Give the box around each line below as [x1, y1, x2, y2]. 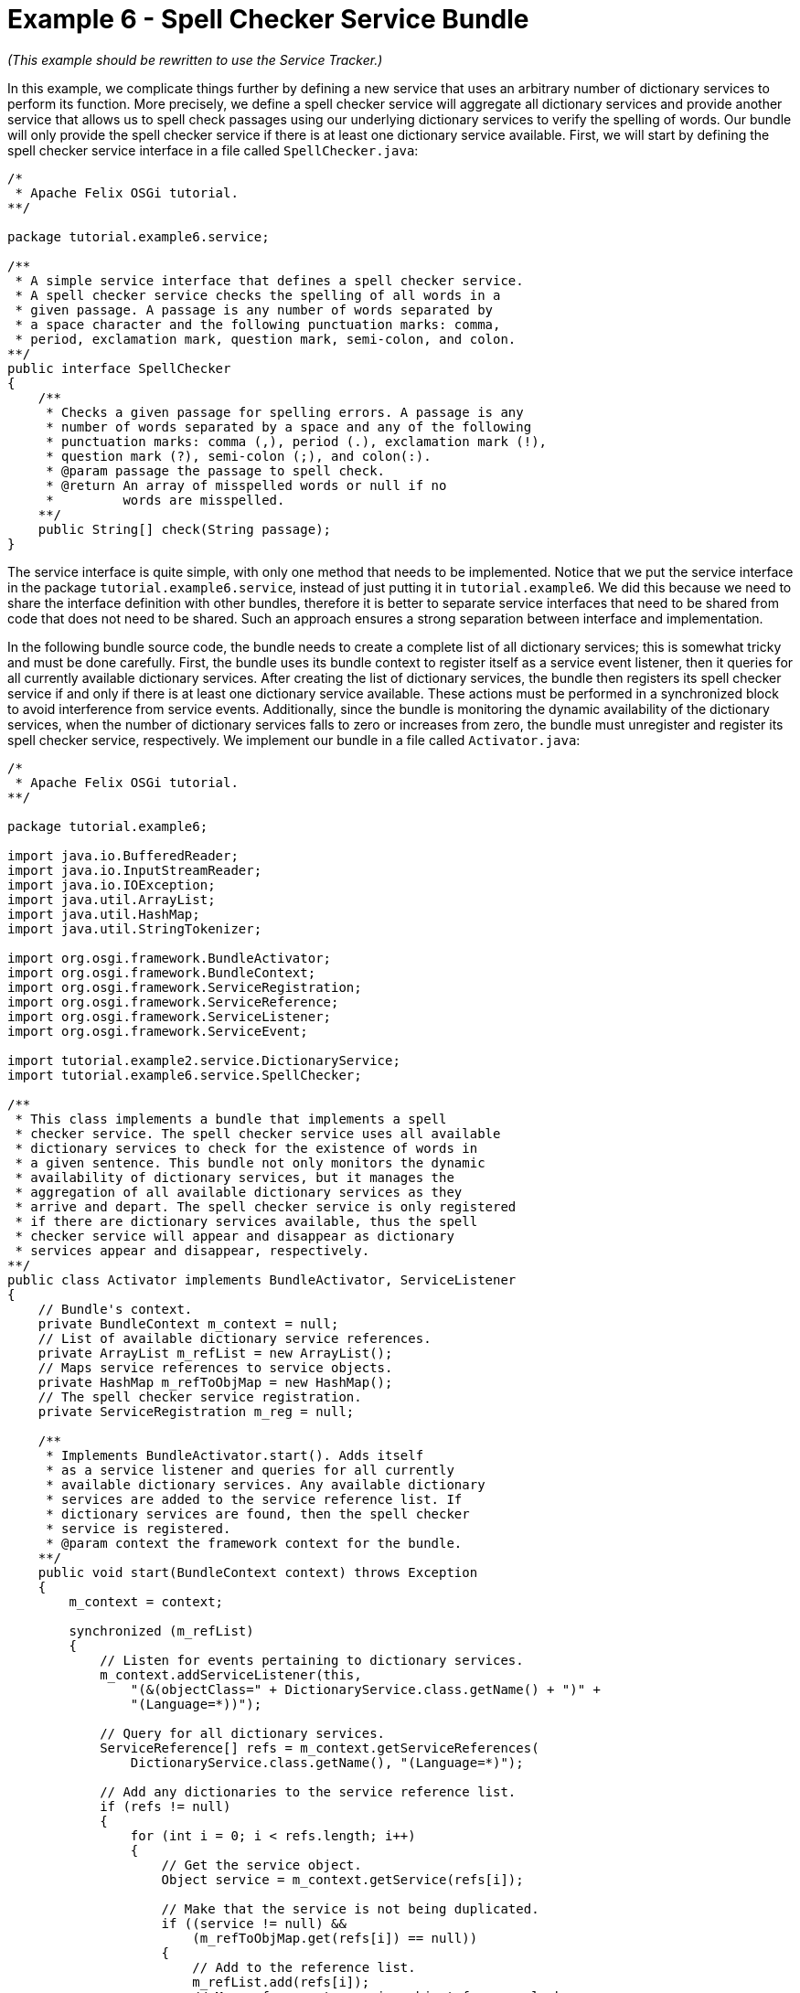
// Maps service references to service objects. [37, 1359, 393, 1375]
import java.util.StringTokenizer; [7, 921, 262, 936]
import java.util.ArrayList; [7, 891, 216, 907]
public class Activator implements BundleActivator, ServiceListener [7, 1272, 517, 1287]
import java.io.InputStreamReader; [7, 862, 262, 878]
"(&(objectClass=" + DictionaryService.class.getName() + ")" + [130, 1681, 602, 1697]
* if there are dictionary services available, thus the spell [15, 1213, 478, 1229]
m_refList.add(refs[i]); [192, 1974, 370, 1989]
